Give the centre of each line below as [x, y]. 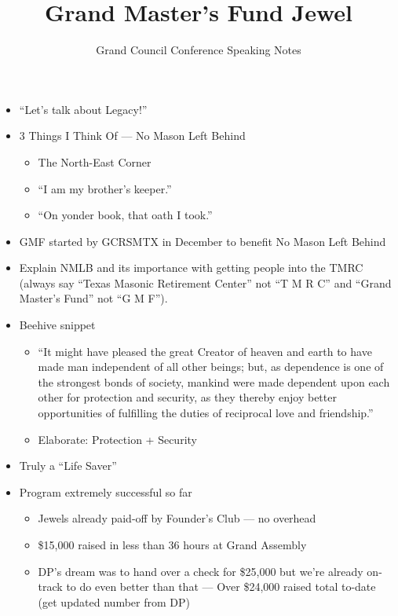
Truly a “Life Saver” [68, 466]
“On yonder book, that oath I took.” [125, 215]
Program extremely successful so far [106, 491]
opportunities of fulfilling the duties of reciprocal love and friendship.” [206, 413]
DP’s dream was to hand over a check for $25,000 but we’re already [201, 571]
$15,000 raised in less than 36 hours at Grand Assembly [172, 544]
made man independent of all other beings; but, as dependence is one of [211, 367]
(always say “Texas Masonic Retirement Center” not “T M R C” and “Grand [205, 282]
